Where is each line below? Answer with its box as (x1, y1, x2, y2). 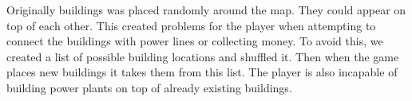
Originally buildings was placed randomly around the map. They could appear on (6, 2, 406, 17)
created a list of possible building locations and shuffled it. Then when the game (6, 48, 399, 64)
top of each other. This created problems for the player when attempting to (6, 17, 376, 33)
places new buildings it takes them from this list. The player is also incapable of (6, 64, 398, 80)
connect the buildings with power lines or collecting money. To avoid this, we (6, 33, 383, 49)
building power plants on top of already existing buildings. (6, 79, 292, 95)
